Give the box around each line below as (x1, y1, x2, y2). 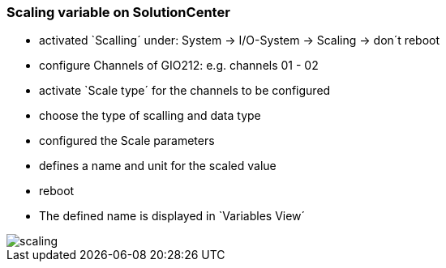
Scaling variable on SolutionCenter (6, 4, 230, 20)
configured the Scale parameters (39, 134, 215, 148)
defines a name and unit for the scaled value (39, 159, 277, 173)
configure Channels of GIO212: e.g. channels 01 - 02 (39, 58, 319, 73)
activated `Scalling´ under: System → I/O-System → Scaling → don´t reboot (39, 33, 440, 48)
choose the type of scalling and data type (39, 108, 261, 123)
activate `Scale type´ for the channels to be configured (39, 83, 331, 98)
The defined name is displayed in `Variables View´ (39, 209, 306, 223)
